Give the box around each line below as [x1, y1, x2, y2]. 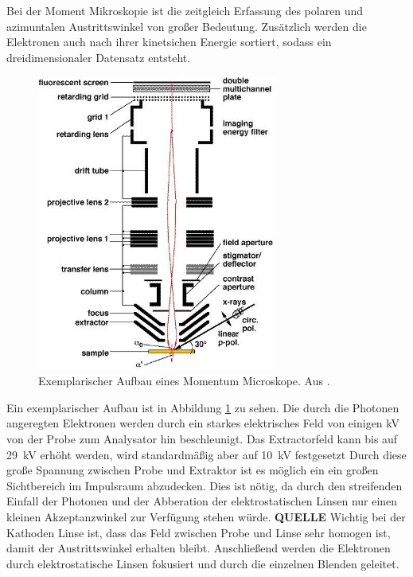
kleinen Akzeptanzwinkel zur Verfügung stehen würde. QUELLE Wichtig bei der [6, 508, 406, 524]
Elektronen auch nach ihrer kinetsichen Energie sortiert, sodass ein [6, 33, 332, 50]
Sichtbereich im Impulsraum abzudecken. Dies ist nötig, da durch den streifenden [6, 477, 403, 493]
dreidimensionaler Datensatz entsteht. [6, 49, 191, 65]
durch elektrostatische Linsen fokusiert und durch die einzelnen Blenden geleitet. [6, 555, 399, 571]
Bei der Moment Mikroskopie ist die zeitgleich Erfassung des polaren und [6, 2, 364, 18]
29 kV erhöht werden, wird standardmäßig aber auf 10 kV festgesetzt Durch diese [6, 446, 407, 462]
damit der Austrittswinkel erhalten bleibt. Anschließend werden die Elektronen [6, 540, 391, 556]
